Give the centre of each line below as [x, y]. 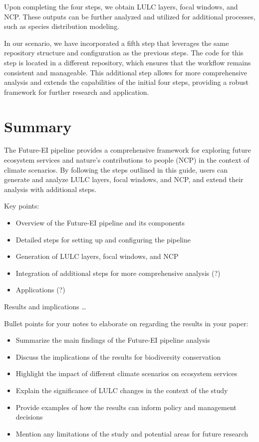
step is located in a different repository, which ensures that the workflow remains [128, 62]
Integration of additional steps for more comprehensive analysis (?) [118, 273]
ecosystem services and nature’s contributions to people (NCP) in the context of [127, 160]
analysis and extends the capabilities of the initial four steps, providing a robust [126, 82]
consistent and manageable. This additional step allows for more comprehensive [126, 72]
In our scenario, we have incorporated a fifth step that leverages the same [117, 43]
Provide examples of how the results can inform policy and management [126, 407]
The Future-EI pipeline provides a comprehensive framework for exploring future [128, 150]
